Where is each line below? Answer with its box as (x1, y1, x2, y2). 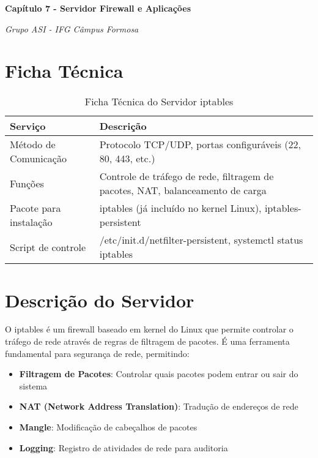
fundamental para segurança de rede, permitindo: (5, 347, 190, 359)
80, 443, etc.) (99, 151, 155, 166)
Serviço (10, 119, 46, 133)
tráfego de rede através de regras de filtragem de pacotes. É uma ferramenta (5, 335, 290, 348)
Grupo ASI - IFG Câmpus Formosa (5, 22, 139, 35)
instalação (10, 215, 53, 230)
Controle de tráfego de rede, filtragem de (99, 169, 274, 184)
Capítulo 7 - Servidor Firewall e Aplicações (5, 2, 191, 14)
